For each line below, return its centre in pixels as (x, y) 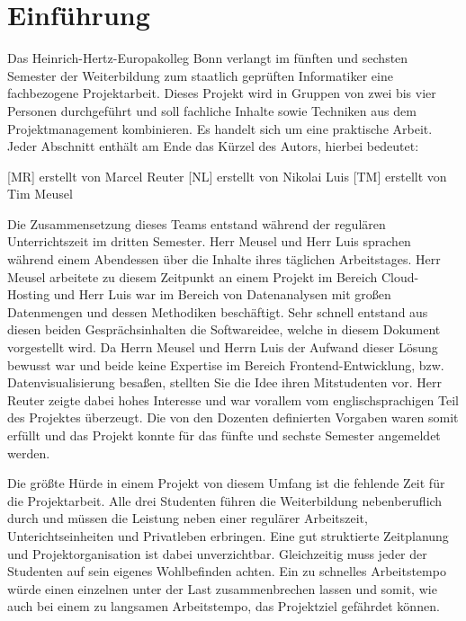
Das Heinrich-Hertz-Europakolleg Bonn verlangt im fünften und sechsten (208, 58)
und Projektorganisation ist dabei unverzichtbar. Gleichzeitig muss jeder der (217, 553)
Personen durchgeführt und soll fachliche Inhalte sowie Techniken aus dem (212, 110)
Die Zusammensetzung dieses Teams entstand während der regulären (197, 223)
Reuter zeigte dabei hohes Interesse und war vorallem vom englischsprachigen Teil (233, 399)
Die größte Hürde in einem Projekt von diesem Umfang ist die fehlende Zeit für (226, 483)
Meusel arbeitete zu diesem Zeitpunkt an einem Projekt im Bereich (193, 276)
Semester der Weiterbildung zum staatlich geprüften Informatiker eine (200, 75)
